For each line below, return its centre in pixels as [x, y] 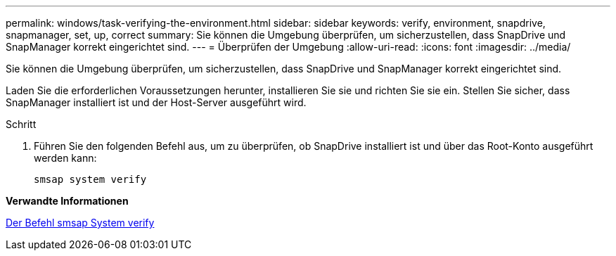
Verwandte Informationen [67, 201]
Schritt [21, 124]
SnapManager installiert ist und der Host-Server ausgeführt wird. [156, 102]
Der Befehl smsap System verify [80, 223]
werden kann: [65, 158]
